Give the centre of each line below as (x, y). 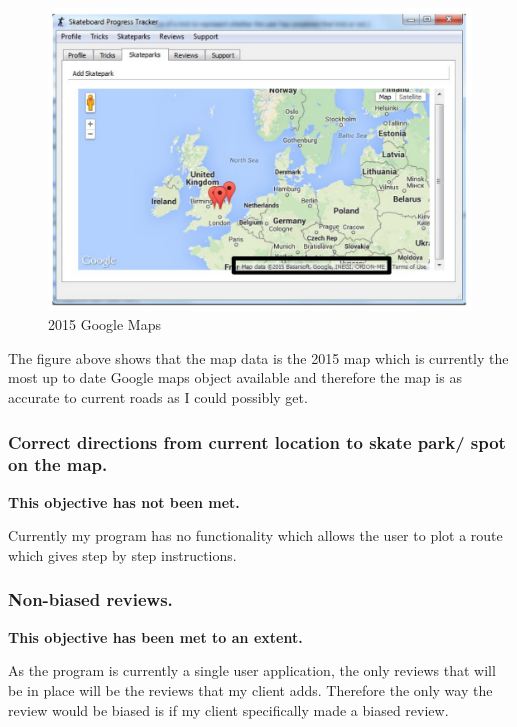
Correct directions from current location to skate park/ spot (257, 441)
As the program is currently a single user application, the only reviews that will (252, 670)
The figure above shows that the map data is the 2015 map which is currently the (258, 357)
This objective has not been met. (124, 501)
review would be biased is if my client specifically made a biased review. (228, 709)
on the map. (58, 464)
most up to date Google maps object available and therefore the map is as (235, 377)
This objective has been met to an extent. (155, 636)
